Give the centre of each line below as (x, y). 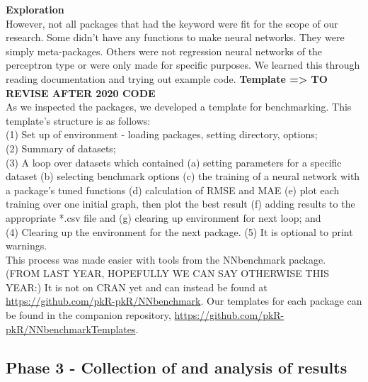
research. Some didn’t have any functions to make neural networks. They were (175, 37)
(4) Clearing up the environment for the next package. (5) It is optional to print (179, 231)
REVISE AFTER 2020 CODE (81, 92)
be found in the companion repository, (88, 315)
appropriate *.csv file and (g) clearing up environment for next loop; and (163, 217)
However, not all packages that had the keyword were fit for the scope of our (172, 23)
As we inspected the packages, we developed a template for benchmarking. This (179, 107)
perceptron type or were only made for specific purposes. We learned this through (183, 65)
